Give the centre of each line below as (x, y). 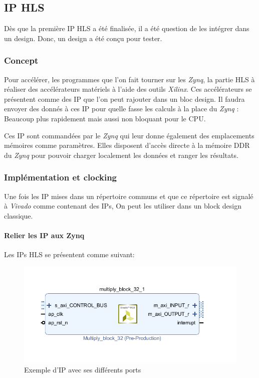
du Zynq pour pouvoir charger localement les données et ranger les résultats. (121, 155)
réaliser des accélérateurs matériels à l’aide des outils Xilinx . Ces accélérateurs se (128, 89)
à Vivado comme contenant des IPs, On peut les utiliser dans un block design (123, 206)
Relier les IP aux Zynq (44, 235)
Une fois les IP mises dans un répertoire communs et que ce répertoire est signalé (129, 196)
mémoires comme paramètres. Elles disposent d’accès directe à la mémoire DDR (127, 145)
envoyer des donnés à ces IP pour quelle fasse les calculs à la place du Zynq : (121, 109)
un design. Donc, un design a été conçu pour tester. (83, 38)
